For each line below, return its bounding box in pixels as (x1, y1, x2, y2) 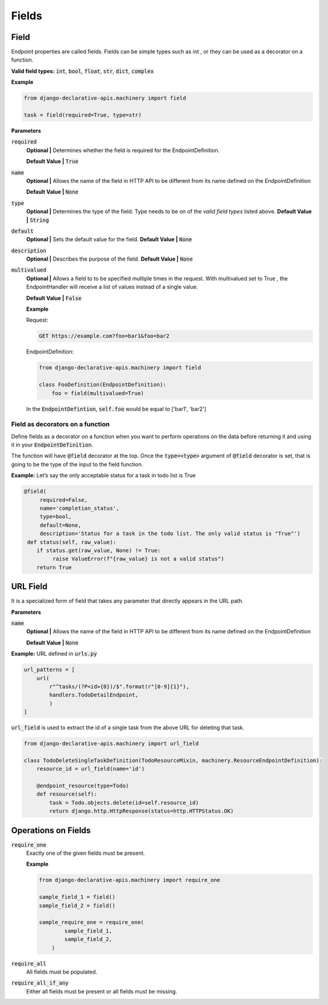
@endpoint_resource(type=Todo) (36, 782, 129, 790)
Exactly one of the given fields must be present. (26, 849, 145, 857)
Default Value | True (26, 157, 78, 165)
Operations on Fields (11, 825, 91, 835)
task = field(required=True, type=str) (24, 112, 142, 118)
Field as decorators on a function (11, 420, 110, 428)
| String (26, 216, 49, 223)
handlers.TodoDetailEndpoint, (49, 691, 139, 699)
